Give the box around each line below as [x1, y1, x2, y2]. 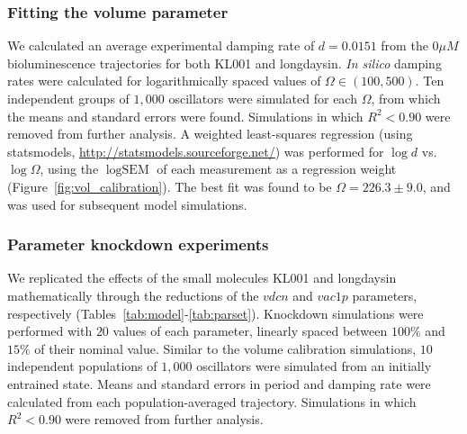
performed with [7, 321, 93, 340]
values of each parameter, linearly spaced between [112, 321, 388, 340]
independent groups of [7, 89, 130, 107]
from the [381, 36, 428, 55]
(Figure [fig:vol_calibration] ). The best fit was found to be [7, 176, 332, 195]
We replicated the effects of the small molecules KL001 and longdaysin [7, 268, 397, 287]
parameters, [352, 285, 418, 304]
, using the [40, 159, 99, 178]
